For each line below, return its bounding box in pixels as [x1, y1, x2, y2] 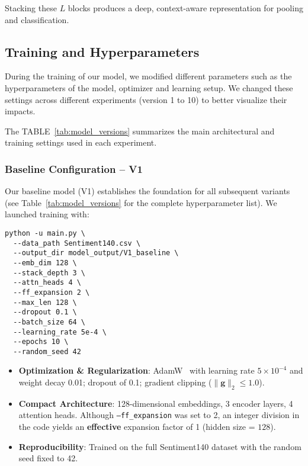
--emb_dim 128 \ [13, 258, 77, 267]
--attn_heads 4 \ [13, 278, 81, 287]
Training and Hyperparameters [5, 42, 200, 60]
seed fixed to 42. [18, 452, 78, 464]
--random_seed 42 [13, 347, 81, 356]
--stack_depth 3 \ [13, 268, 86, 277]
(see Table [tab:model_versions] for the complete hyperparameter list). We [5, 196, 277, 208]
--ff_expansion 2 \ [13, 288, 90, 297]
